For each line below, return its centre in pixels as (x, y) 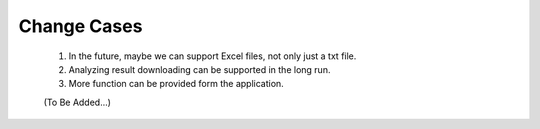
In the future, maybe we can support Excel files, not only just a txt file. (212, 56)
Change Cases (80, 26)
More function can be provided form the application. (176, 84)
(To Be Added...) (77, 102)
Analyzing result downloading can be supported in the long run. (199, 69)
